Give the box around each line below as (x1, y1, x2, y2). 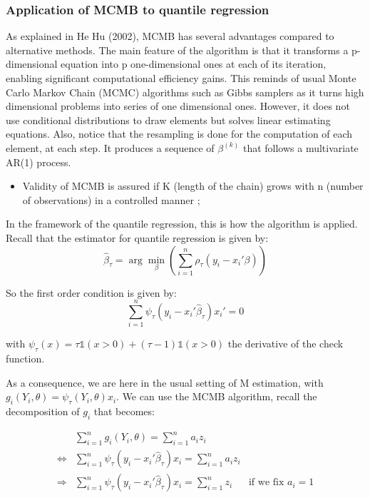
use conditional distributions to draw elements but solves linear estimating (6, 112, 331, 127)
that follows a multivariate (242, 140, 359, 155)
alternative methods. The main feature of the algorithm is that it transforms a (6, 42, 349, 57)
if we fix (248, 477, 284, 488)
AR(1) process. (6, 154, 71, 169)
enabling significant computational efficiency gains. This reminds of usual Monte (6, 71, 356, 85)
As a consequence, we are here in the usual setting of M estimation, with (6, 375, 324, 390)
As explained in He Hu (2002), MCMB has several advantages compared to (6, 29, 334, 44)
